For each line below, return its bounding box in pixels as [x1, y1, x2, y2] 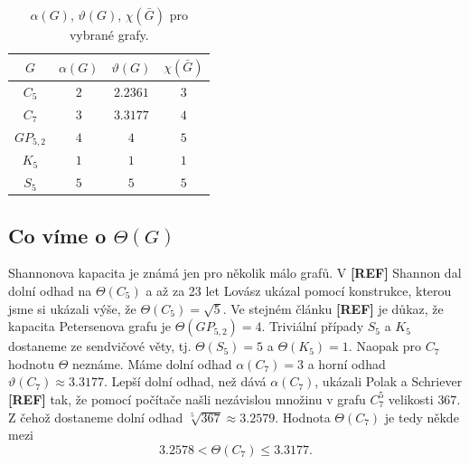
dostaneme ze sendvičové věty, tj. [8, 337, 192, 356]
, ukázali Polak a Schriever [314, 372, 463, 391]
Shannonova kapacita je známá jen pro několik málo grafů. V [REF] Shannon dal [8, 263, 462, 282]
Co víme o [8, 221, 107, 249]
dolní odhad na [8, 280, 92, 299]
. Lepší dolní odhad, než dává [103, 372, 267, 391]
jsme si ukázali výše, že [8, 299, 136, 318]
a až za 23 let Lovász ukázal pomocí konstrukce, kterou [145, 280, 452, 299]
